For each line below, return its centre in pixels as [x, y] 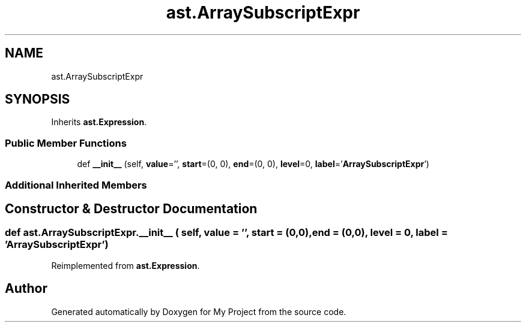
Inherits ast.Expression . [99, 122]
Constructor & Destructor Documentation [131, 208]
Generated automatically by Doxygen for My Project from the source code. [199, 311]
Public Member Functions [66, 143]
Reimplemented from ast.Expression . [125, 265]
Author [26, 289]
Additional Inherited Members [76, 185]
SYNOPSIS [38, 99]
